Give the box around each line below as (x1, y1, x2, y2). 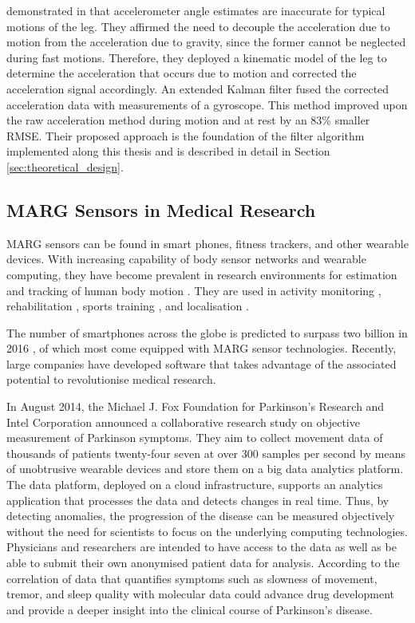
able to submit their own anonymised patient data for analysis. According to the (6, 554, 400, 571)
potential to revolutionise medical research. (6, 371, 216, 388)
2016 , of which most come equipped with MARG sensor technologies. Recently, (6, 340, 397, 357)
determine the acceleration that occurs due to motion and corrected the (6, 65, 357, 81)
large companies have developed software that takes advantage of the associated (6, 355, 397, 372)
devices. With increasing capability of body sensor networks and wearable (6, 250, 366, 267)
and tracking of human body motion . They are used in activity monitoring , (6, 282, 381, 298)
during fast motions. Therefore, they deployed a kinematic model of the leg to (6, 49, 387, 65)
